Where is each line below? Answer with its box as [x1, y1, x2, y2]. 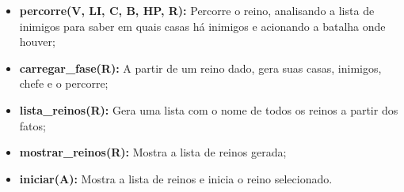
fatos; [19, 117, 46, 134]
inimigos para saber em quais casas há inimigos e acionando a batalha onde [19, 17, 386, 34]
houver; [19, 33, 55, 50]
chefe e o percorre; [19, 75, 109, 92]
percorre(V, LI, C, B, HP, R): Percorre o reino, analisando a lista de [19, 2, 375, 18]
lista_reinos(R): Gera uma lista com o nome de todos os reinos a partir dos [19, 101, 398, 118]
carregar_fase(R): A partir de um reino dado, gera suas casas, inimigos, [19, 59, 382, 76]
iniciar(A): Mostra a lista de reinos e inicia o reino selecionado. [19, 170, 333, 186]
